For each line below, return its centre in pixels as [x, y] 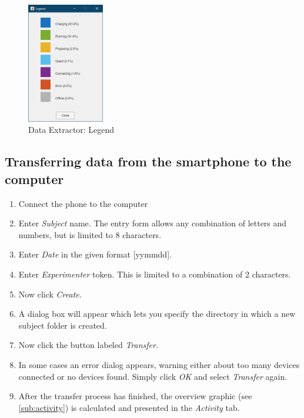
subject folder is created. [63, 325]
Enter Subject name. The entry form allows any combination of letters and [153, 223]
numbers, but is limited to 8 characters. [90, 234]
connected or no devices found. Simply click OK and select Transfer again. [153, 376]
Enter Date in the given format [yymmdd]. [95, 254]
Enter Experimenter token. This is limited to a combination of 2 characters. [155, 274]
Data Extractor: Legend [71, 130]
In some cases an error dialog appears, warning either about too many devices [159, 364]
